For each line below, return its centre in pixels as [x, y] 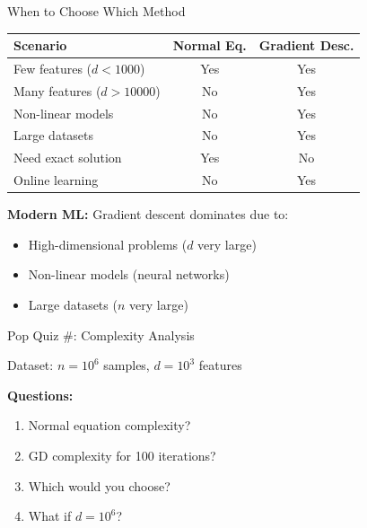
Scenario [40, 45]
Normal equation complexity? [109, 425]
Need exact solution [68, 158]
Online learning [56, 180]
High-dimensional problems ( [108, 244]
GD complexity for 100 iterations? [122, 455]
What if [50, 516]
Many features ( [57, 90]
